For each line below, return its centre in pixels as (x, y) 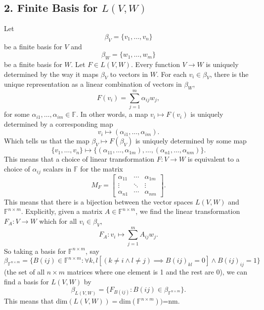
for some (17, 114)
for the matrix (102, 169)
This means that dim (36, 301)
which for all (58, 221)
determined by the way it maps (51, 74)
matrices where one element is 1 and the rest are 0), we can (157, 272)
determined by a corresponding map (59, 123)
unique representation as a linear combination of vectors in (93, 84)
